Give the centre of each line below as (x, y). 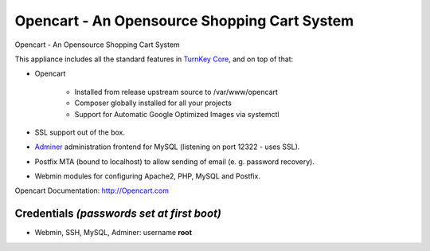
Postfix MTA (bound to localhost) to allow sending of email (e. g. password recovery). (174, 161)
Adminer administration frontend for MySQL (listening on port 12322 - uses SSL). (167, 147)
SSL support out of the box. (80, 132)
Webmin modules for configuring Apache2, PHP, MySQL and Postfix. (147, 176)
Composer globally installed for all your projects (153, 103)
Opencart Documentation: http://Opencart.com (92, 190)
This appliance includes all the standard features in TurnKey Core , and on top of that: (154, 59)
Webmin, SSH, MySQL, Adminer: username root (113, 233)
